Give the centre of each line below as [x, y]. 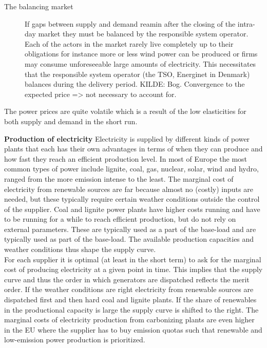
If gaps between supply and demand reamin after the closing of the [130, 23]
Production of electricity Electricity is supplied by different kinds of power [127, 138]
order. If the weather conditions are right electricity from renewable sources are [129, 289]
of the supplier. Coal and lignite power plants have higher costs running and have [132, 209]
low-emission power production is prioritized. [75, 340]
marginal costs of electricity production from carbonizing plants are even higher [129, 320]
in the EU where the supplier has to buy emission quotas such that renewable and [133, 329]
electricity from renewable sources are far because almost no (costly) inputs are [129, 189]
